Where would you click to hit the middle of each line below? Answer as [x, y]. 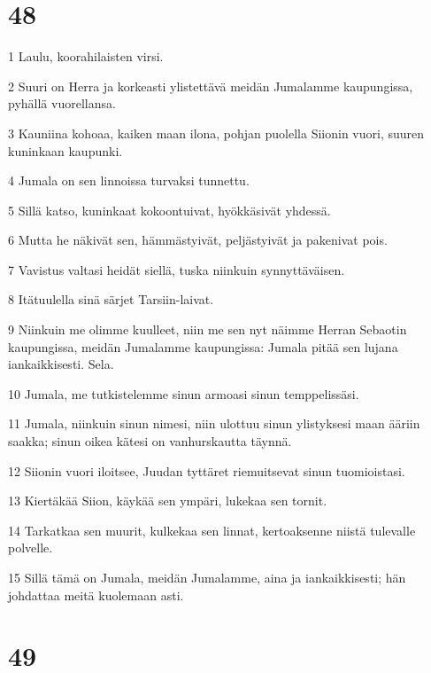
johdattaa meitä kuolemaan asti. [96, 595]
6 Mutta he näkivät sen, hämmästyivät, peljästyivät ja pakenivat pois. [198, 240]
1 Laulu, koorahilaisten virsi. [86, 56]
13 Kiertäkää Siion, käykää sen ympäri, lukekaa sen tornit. [168, 501]
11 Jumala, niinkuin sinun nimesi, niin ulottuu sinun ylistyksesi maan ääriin [214, 423]
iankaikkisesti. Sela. [61, 364]
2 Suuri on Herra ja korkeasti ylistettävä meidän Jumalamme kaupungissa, [211, 86]
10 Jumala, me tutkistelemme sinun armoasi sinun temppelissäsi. [184, 393]
